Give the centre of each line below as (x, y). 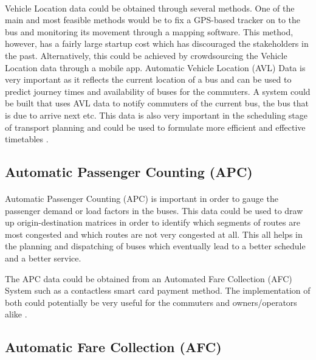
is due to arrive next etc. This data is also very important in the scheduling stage (156, 115)
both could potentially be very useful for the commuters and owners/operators (151, 302)
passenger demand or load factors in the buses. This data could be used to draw (154, 210)
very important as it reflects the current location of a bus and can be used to (148, 79)
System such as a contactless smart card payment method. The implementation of (158, 290)
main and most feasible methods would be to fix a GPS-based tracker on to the (153, 20)
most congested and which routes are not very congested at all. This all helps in (154, 234)
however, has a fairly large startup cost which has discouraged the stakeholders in (157, 43)
